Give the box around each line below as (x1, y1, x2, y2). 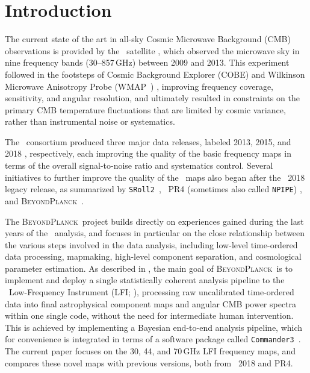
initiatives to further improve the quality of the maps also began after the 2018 (5, 171, 305, 183)
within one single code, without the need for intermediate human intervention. (5, 309, 294, 322)
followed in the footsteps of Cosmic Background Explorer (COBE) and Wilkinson (5, 67, 305, 80)
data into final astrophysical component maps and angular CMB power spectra (5, 297, 297, 310)
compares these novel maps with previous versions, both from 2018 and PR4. (5, 356, 293, 369)
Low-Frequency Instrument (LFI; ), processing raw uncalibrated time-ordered (8, 286, 294, 298)
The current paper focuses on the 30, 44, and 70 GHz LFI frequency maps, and (5, 345, 296, 357)
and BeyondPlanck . (5, 194, 84, 207)
